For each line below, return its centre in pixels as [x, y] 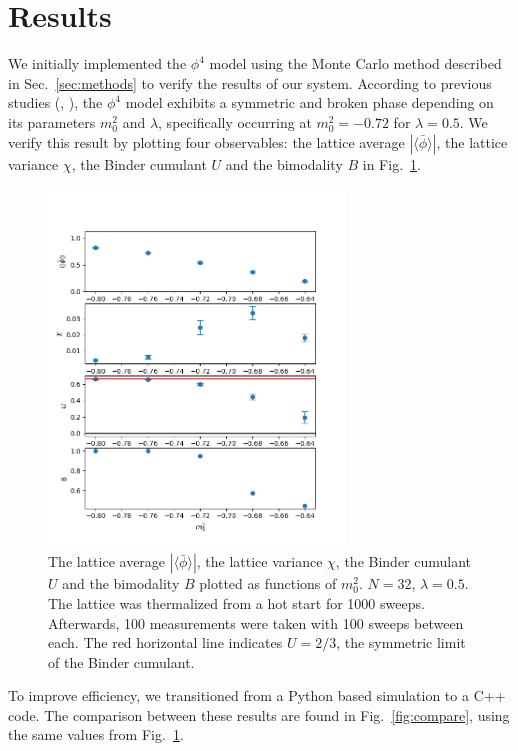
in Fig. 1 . [391, 163]
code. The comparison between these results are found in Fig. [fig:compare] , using [259, 714]
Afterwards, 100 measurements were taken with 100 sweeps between [256, 622]
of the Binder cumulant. [121, 661]
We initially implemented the [97, 63]
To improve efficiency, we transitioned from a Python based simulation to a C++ [257, 695]
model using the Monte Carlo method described [355, 63]
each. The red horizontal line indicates [165, 642]
